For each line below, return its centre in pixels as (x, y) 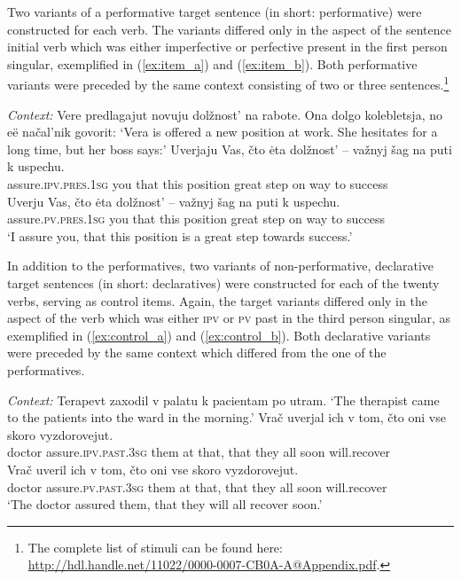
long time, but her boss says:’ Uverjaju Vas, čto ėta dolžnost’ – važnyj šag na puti (230, 149)
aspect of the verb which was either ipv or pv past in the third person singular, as (229, 318)
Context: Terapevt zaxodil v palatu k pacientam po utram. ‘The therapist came (223, 400)
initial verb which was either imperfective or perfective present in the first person (227, 47)
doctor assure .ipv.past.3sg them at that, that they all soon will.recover (199, 452)
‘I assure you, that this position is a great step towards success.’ (180, 235)
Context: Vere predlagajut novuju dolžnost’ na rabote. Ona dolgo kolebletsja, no (225, 114)
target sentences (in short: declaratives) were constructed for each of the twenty (223, 282)
